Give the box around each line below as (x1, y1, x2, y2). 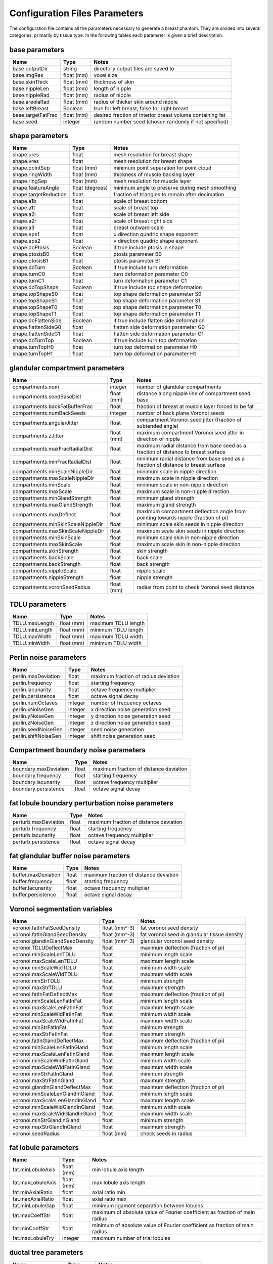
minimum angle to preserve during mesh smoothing (113, 185, 237, 192)
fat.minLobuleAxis (12, 1166, 56, 1173)
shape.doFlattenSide (12, 317, 62, 324)
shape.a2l (12, 211, 36, 218)
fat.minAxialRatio (12, 1189, 53, 1196)
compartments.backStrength (12, 560, 81, 567)
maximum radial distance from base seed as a (136, 442, 246, 449)
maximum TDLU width (90, 633, 144, 640)
